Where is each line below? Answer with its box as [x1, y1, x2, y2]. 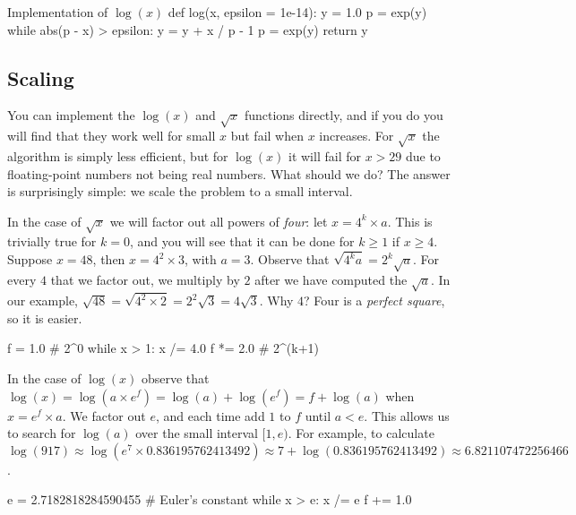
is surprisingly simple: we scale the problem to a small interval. [7, 182, 353, 201]
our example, [7, 291, 78, 310]
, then [92, 250, 125, 269]
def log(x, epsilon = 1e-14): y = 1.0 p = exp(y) [168, 3, 427, 21]
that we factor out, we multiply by [50, 270, 240, 289]
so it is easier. [7, 308, 82, 327]
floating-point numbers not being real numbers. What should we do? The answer [7, 164, 451, 183]
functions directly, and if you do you [244, 106, 443, 124]
